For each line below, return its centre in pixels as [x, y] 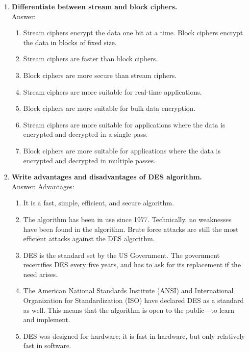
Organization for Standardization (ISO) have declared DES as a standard [134, 300]
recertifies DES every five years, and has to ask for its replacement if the [132, 264]
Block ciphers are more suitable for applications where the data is [122, 150]
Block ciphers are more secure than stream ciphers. [100, 75]
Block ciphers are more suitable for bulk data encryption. [109, 108]
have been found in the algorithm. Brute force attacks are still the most [131, 229]
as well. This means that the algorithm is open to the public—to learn [129, 310]
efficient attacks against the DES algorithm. [89, 239]
